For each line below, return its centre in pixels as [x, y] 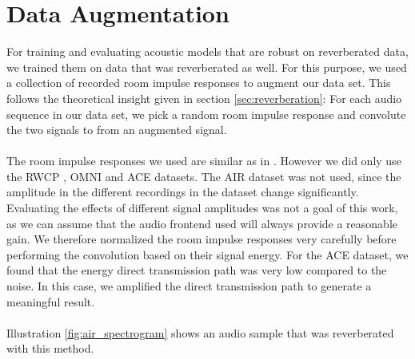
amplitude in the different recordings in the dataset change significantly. [183, 192]
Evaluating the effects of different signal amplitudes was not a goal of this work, [202, 208]
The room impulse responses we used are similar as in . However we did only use [204, 161]
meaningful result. [51, 301]
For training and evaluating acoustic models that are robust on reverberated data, [207, 51]
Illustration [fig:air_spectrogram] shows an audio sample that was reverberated [200, 332]
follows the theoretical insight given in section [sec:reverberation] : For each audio [204, 98]
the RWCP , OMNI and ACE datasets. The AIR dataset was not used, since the [204, 176]
